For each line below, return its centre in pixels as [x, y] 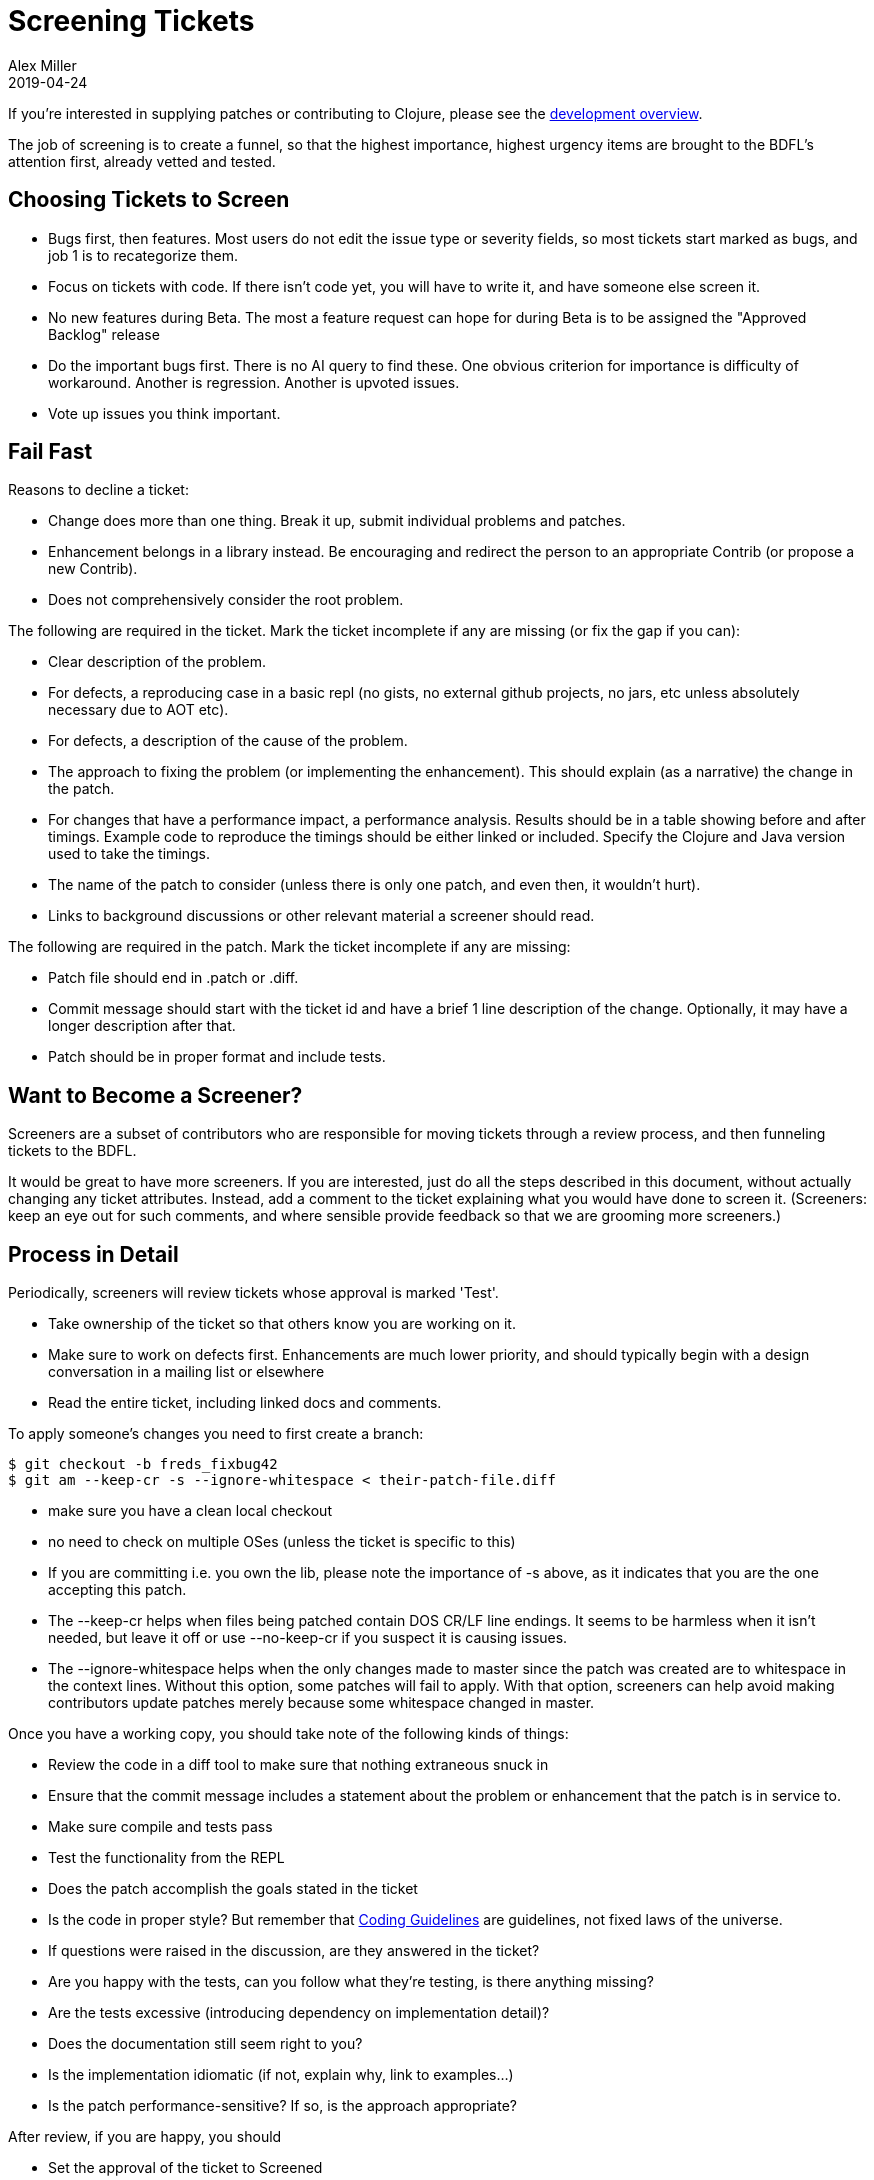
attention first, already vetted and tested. [142, 161]
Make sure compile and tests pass [160, 1827]
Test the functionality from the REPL [166, 1858]
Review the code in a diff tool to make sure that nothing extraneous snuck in [298, 1765]
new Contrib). [93, 569]
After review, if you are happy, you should [145, 2137]
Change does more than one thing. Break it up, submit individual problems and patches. [337, 521]
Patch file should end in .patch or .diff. [173, 978]
